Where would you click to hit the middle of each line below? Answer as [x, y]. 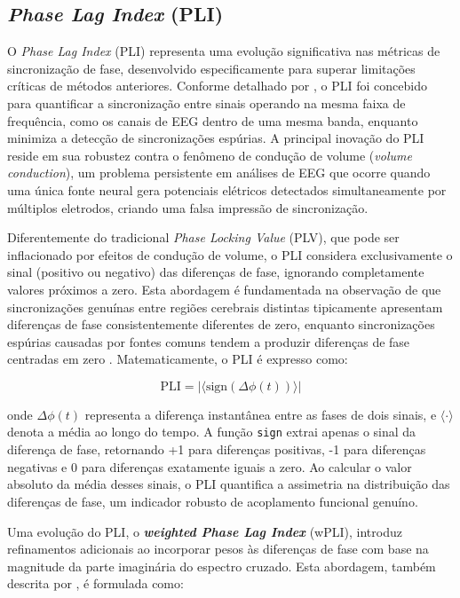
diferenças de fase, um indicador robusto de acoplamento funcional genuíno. [213, 501]
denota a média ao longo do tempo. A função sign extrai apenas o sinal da [212, 432]
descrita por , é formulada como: [95, 583]
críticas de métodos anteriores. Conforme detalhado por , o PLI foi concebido [217, 86]
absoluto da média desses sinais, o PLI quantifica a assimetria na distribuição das [229, 484]
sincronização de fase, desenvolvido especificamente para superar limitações [211, 68]
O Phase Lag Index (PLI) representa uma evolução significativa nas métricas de [224, 51]
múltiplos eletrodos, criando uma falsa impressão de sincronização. [188, 207]
